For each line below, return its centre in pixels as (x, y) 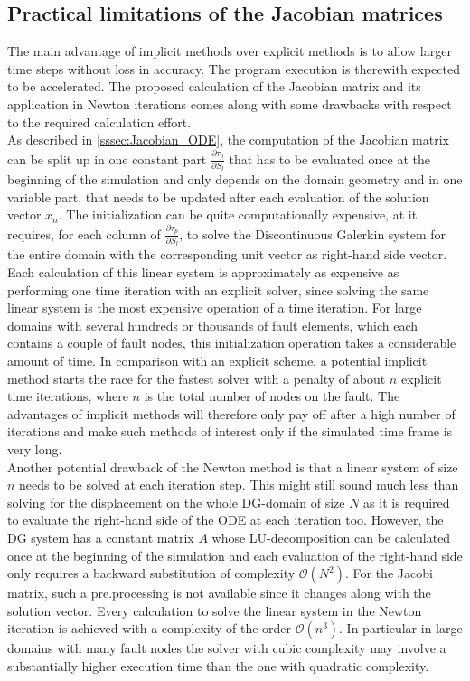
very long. (35, 448)
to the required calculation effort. (99, 121)
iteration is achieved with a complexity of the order (150, 628)
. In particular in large (401, 628)
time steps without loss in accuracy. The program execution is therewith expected (234, 68)
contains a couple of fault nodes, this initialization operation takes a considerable (232, 343)
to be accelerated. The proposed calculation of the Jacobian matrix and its (214, 86)
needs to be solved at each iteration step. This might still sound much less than (239, 485)
